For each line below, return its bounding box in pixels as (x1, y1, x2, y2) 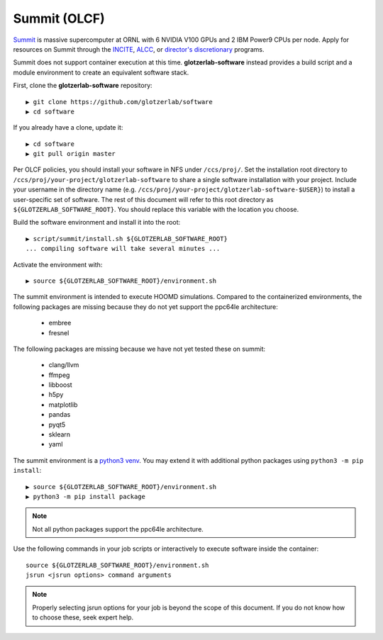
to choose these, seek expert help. (32, 613, 134, 622)
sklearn (48, 430, 71, 439)
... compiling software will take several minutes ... (26, 245, 221, 253)
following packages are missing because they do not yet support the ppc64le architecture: (13, 302, 278, 311)
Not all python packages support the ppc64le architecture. (32, 524, 204, 533)
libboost (48, 381, 72, 389)
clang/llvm (48, 361, 79, 369)
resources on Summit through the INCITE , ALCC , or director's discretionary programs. (13, 45, 265, 53)
